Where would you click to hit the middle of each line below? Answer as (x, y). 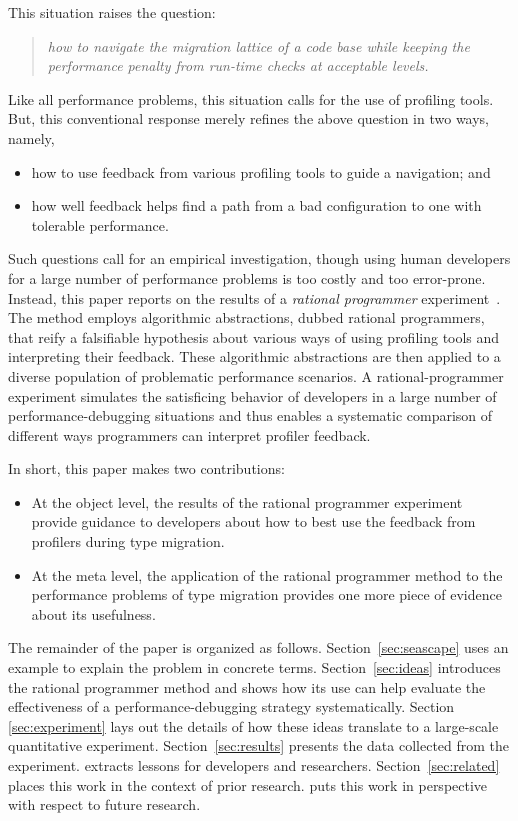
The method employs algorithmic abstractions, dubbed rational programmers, (246, 317)
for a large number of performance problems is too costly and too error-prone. (247, 277)
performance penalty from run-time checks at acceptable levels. (238, 65)
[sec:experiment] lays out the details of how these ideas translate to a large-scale (253, 725)
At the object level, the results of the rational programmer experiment (247, 501)
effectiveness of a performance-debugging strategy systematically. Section (231, 706)
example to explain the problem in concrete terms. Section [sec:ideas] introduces (254, 667)
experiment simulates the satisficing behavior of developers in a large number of (252, 395)
